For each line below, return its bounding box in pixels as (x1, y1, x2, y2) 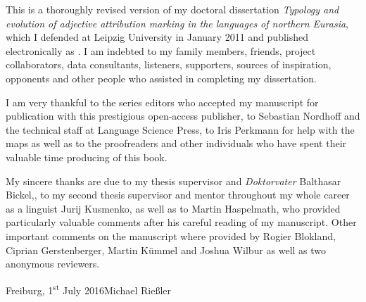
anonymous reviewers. (6, 256, 100, 271)
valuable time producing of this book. (6, 149, 168, 164)
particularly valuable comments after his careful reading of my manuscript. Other (6, 215, 357, 229)
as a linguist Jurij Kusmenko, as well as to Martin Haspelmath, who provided (6, 201, 341, 215)
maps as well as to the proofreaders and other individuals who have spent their (6, 136, 347, 151)
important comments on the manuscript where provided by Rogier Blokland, (6, 228, 336, 243)
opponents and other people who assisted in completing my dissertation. (6, 70, 317, 85)
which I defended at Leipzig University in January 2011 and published (6, 30, 308, 44)
